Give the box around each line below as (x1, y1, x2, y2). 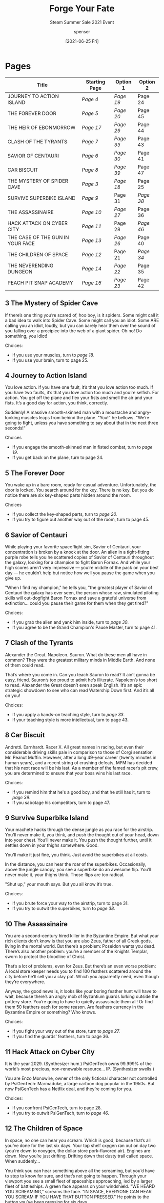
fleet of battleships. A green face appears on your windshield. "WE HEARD (5, 1183, 155, 1189)
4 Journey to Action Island (5, 371, 87, 379)
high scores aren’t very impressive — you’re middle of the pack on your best (5, 564, 159, 570)
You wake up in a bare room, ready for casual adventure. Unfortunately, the (5, 482, 157, 488)
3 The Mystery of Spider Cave (5, 299, 99, 307)
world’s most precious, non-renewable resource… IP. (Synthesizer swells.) (5, 1066, 155, 1071)
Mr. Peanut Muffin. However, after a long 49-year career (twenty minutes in (5, 754, 157, 760)
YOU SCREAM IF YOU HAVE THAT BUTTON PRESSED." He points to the (5, 1194, 149, 1200)
